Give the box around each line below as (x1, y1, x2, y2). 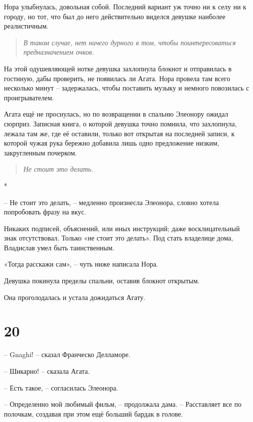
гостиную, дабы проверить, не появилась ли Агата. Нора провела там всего (4, 73, 230, 83)
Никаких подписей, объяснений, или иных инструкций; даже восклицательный (4, 223, 240, 233)
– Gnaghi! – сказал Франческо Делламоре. (4, 349, 131, 360)
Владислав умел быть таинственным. (4, 242, 114, 252)
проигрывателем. (4, 92, 54, 102)
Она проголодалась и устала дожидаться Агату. (4, 292, 145, 302)
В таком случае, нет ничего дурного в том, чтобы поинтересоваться (23, 37, 236, 47)
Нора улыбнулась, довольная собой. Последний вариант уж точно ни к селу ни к (4, 1, 247, 11)
